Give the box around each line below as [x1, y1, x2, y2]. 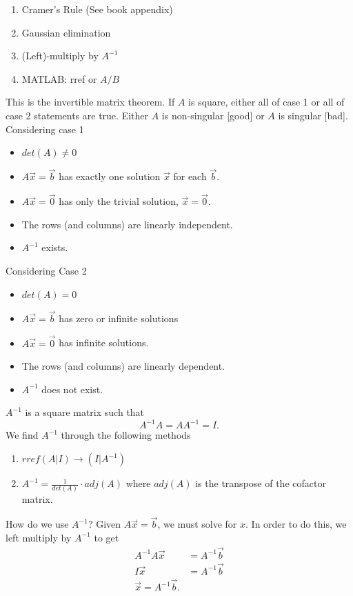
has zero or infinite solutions [59, 310, 179, 325]
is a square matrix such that [25, 405, 145, 419]
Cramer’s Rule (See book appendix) [21, 2, 173, 16]
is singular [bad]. [278, 108, 348, 122]
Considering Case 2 [6, 263, 87, 277]
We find [6, 428, 39, 442]
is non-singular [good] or [161, 108, 265, 122]
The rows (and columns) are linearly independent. [21, 217, 233, 231]
